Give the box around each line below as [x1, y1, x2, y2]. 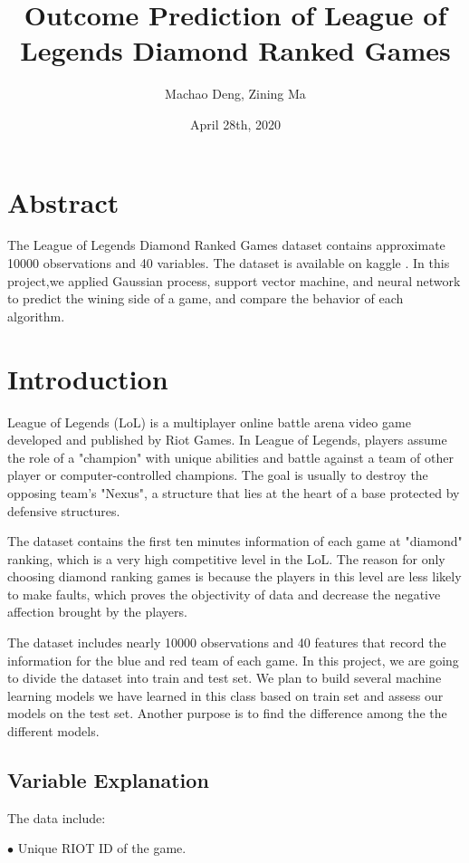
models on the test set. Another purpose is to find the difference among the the [7, 704, 447, 723]
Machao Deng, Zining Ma [165, 84, 306, 103]
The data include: [7, 808, 106, 827]
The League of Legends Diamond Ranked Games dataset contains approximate [7, 235, 445, 254]
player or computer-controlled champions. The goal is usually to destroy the [7, 465, 428, 484]
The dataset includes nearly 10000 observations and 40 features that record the [7, 633, 446, 652]
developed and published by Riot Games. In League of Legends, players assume [7, 430, 447, 449]
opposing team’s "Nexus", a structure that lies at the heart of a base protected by [7, 483, 460, 502]
